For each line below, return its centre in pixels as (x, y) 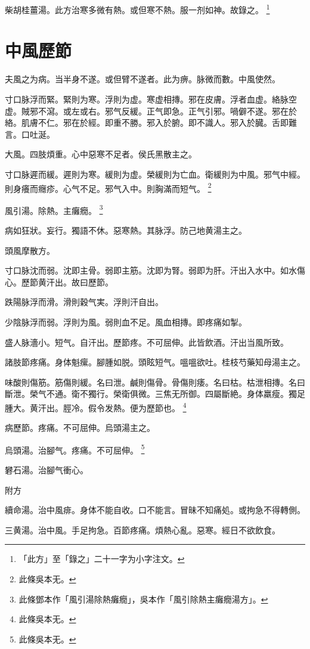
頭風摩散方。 (30, 250)
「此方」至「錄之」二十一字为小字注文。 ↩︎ (102, 559)
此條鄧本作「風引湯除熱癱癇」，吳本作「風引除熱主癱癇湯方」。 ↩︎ (143, 599)
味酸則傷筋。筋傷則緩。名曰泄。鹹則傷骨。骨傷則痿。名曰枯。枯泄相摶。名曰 (155, 382)
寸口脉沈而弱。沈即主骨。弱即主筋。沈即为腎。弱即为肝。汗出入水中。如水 (151, 270)
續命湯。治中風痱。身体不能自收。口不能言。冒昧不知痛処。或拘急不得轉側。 (155, 510)
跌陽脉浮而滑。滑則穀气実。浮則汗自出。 (84, 302)
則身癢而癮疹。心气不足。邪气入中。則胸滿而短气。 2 (108, 187)
